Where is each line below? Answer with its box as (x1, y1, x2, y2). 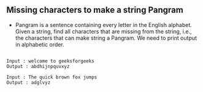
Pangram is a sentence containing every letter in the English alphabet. (15, 21, 192, 28)
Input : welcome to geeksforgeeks (6, 58, 95, 64)
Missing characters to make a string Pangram (6, 5, 184, 15)
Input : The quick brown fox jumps (6, 74, 98, 80)
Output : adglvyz (6, 79, 51, 85)
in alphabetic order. (15, 40, 64, 48)
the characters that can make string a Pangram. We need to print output (15, 34, 197, 42)
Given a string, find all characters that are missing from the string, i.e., (15, 28, 192, 35)
